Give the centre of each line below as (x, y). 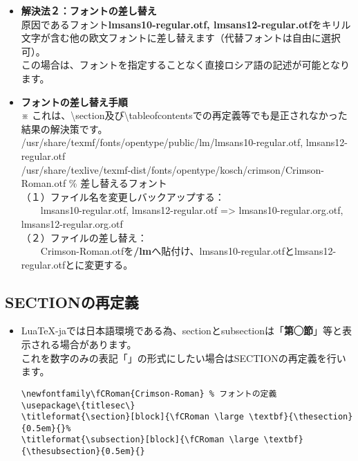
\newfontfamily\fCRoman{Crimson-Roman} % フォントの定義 (149, 394)
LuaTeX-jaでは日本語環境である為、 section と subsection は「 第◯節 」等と (182, 331)
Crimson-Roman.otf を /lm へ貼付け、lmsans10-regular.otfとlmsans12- (188, 251)
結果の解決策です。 (64, 128)
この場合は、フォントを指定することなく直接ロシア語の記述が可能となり (185, 65)
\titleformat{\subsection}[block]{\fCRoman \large (140, 440)
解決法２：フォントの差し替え (89, 10)
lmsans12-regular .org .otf (72, 223)
